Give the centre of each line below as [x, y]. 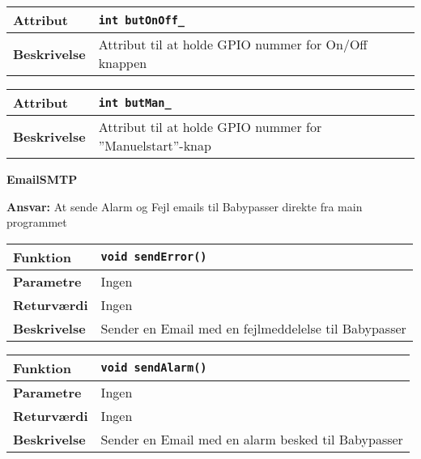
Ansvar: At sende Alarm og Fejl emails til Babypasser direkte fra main [185, 206]
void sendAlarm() [154, 368]
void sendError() [154, 257]
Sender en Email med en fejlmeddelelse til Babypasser [253, 328]
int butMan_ [135, 102]
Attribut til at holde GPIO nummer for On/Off [233, 44]
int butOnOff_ [142, 20]
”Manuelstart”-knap [155, 145]
